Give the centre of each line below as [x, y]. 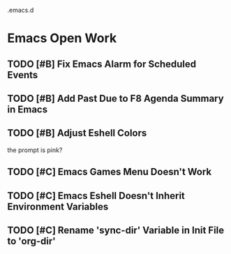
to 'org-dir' [31, 241]
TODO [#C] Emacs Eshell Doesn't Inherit [96, 196]
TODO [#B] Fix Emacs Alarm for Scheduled [102, 64]
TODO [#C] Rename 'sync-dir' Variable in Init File [116, 230]
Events [23, 75]
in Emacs [27, 109]
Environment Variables [58, 206]
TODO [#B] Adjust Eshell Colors [77, 133]
